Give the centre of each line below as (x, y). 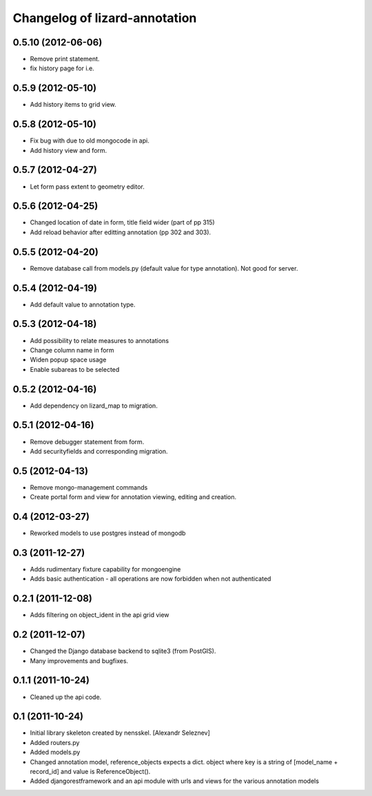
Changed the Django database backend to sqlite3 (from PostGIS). (123, 651)
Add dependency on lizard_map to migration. (94, 406)
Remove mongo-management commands (89, 487)
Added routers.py (55, 742)
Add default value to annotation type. (83, 304)
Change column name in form (72, 350)
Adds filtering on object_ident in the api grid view (100, 615)
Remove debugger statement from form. (87, 441)
